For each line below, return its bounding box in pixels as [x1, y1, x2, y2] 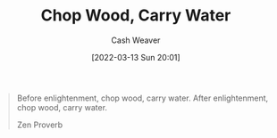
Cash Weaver [111, 35, 161, 45]
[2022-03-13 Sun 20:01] [91, 52, 180, 62]
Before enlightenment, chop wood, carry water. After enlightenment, [16, 93, 269, 103]
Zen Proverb [16, 119, 63, 130]
